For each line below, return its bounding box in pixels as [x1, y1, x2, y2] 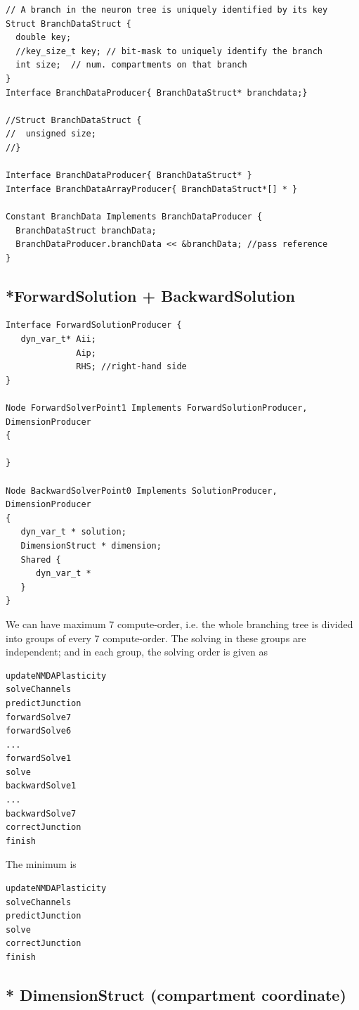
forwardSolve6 [6, 726, 72, 736]
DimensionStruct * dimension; [20, 540, 162, 551]
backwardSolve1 [6, 781, 77, 791]
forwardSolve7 [6, 712, 72, 722]
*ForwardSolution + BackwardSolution [6, 284, 296, 306]
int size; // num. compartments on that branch [15, 60, 247, 70]
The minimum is [6, 857, 77, 871]
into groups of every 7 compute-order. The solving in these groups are [6, 630, 306, 645]
